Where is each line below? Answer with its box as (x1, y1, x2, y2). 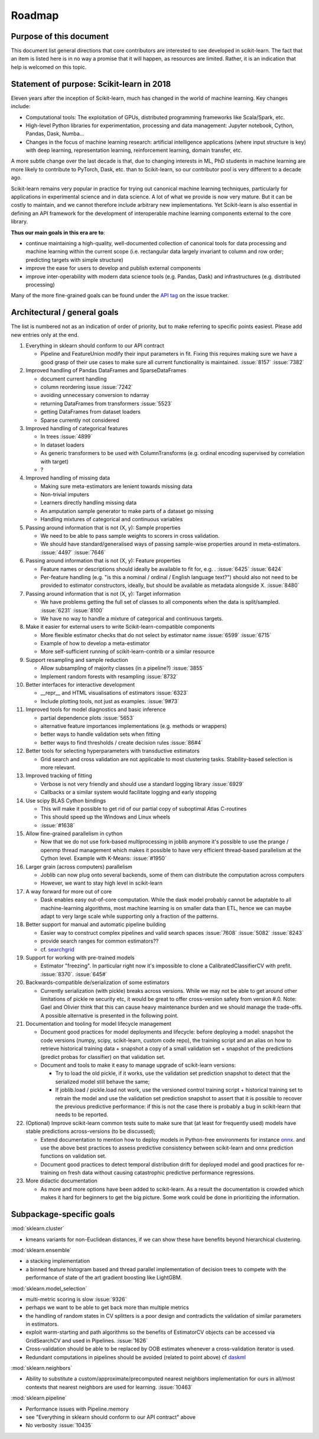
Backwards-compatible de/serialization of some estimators (25, 979, 170, 986)
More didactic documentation (25, 1177, 97, 1184)
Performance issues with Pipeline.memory (25, 1405, 129, 1412)
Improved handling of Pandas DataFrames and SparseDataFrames (25, 367, 187, 374)
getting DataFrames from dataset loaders (40, 408, 141, 415)
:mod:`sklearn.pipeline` (11, 1395, 67, 1402)
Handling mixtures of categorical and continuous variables (40, 516, 183, 523)
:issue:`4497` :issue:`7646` (40, 548, 106, 556)
